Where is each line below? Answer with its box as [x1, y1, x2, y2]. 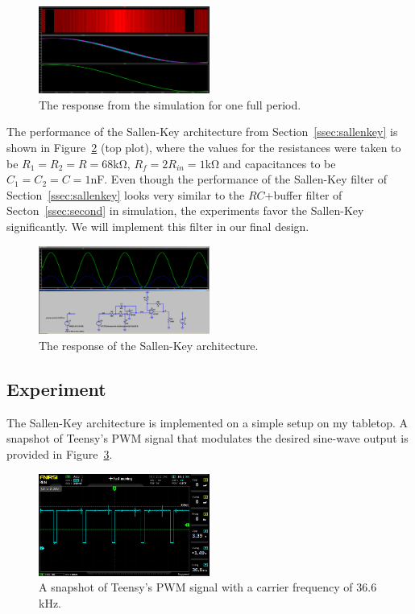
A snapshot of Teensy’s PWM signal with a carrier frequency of [39, 579, 353, 595]
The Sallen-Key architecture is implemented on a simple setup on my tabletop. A [6, 414, 409, 431]
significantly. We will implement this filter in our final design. [6, 218, 309, 235]
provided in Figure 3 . [6, 445, 113, 462]
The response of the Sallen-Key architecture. [39, 336, 259, 353]
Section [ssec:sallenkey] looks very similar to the [6, 186, 245, 203]
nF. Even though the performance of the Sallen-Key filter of [90, 171, 388, 187]
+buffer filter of [264, 186, 342, 203]
